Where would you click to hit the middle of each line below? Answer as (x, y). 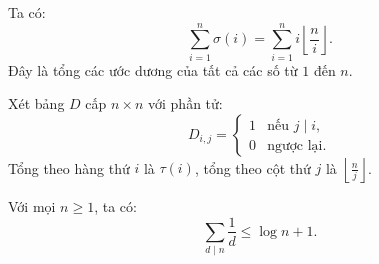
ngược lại (295, 145)
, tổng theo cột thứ (252, 167)
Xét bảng (36, 103)
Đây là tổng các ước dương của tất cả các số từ (153, 69)
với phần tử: (185, 103)
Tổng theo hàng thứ (69, 167)
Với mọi (32, 205)
